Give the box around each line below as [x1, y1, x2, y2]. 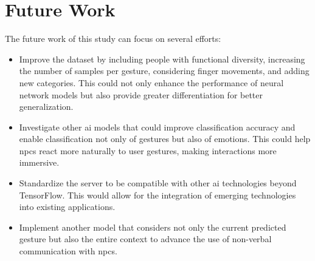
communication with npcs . [19, 245, 117, 257]
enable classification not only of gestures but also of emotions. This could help [19, 132, 311, 145]
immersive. [19, 156, 60, 169]
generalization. [19, 100, 74, 113]
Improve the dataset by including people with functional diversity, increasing [19, 52, 305, 65]
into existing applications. [19, 200, 116, 213]
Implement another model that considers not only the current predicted [19, 220, 286, 233]
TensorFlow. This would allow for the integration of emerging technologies [19, 188, 296, 201]
